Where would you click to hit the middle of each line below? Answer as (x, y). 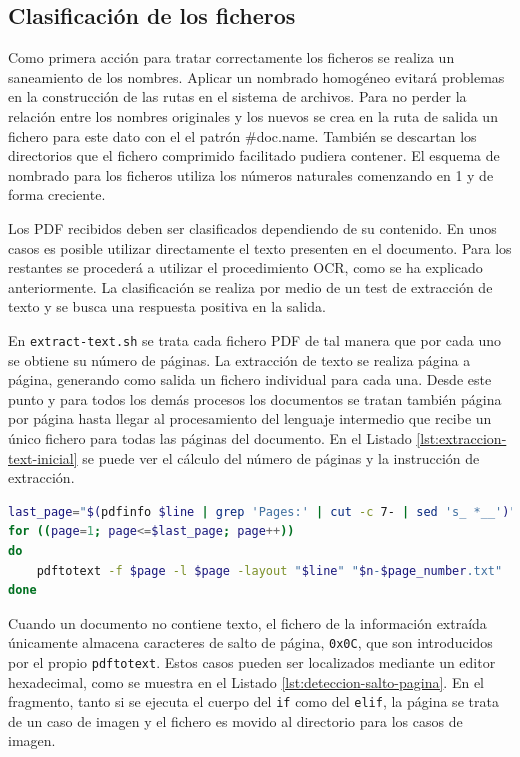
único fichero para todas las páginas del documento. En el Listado (210, 437)
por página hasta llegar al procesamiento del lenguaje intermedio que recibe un (250, 418)
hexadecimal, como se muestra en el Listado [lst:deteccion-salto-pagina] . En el (246, 681)
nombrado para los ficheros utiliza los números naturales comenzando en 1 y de (251, 174)
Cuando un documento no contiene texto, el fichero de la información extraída (247, 622)
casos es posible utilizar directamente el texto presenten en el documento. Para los (260, 247)
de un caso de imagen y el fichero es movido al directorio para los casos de (235, 720)
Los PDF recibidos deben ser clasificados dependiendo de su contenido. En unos (252, 227)
